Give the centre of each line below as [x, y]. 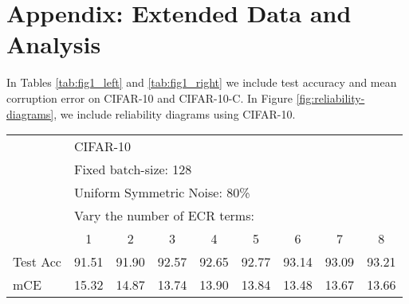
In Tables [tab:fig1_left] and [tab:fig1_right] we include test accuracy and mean [202, 82]
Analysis [54, 44]
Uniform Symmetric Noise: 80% [162, 193]
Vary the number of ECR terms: [164, 216]
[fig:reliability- [330, 97]
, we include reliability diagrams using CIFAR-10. [175, 113]
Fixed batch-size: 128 [133, 170]
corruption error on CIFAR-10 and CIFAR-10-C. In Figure [150, 97]
